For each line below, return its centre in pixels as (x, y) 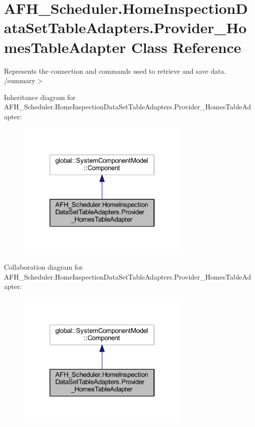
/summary (20, 80)
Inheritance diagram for (40, 97)
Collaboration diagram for (43, 267)
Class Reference (186, 47)
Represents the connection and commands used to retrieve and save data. (115, 71)
